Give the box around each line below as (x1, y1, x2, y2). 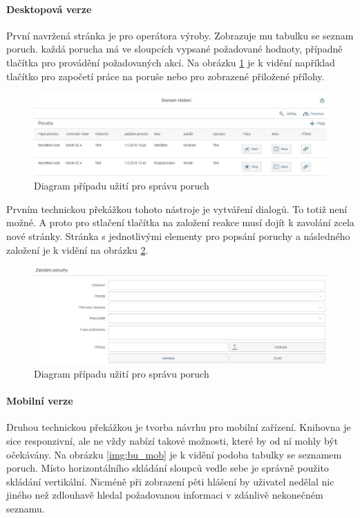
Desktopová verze (6, 1, 92, 16)
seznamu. (6, 501, 45, 515)
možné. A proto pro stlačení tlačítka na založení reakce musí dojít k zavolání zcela (6, 215, 354, 230)
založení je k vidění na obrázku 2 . (6, 242, 149, 257)
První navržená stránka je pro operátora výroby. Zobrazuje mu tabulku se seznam (6, 28, 354, 42)
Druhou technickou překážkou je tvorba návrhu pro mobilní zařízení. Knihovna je (6, 420, 351, 434)
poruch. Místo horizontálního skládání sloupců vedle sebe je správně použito (6, 461, 329, 475)
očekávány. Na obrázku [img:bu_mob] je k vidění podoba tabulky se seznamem (6, 447, 342, 461)
